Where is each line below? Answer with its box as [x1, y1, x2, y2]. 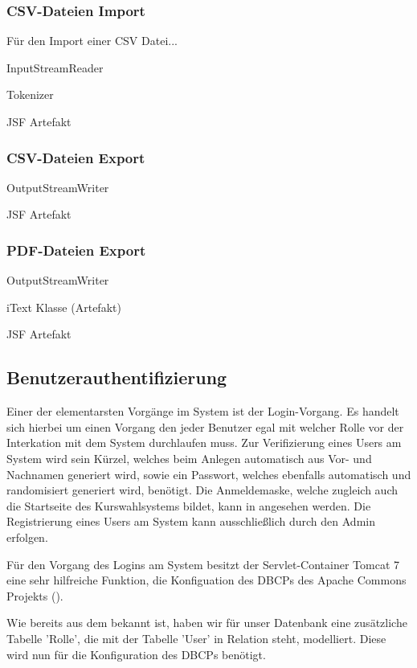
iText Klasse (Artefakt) [6, 298, 121, 315]
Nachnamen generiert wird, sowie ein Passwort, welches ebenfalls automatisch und [6, 465, 411, 482]
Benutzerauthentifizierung [6, 365, 227, 390]
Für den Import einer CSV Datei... [6, 32, 178, 49]
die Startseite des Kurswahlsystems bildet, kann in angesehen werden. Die [6, 497, 371, 514]
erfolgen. [6, 528, 48, 545]
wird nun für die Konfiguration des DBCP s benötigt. [6, 645, 266, 662]
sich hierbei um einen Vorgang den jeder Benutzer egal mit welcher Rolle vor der [6, 418, 404, 435]
